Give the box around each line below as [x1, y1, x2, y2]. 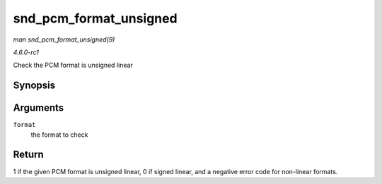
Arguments [13, 102, 64, 114]
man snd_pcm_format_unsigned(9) [13, 35, 115, 44]
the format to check [30, 130, 88, 139]
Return [13, 149, 44, 161]
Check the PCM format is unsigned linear [13, 61, 134, 70]
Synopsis [13, 80, 56, 92]
